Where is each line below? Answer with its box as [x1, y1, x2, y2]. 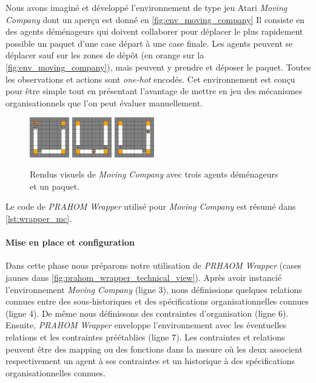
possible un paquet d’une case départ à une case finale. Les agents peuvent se [5, 36, 293, 49]
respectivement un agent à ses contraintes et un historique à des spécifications [5, 354, 295, 367]
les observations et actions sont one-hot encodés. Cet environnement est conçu [5, 72, 295, 85]
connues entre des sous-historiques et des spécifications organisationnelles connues [5, 295, 309, 308]
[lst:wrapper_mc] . [5, 212, 72, 224]
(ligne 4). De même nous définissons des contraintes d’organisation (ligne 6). [5, 306, 289, 319]
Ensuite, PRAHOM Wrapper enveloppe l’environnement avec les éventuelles [5, 319, 287, 331]
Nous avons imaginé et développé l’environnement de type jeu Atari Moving [5, 1, 287, 13]
